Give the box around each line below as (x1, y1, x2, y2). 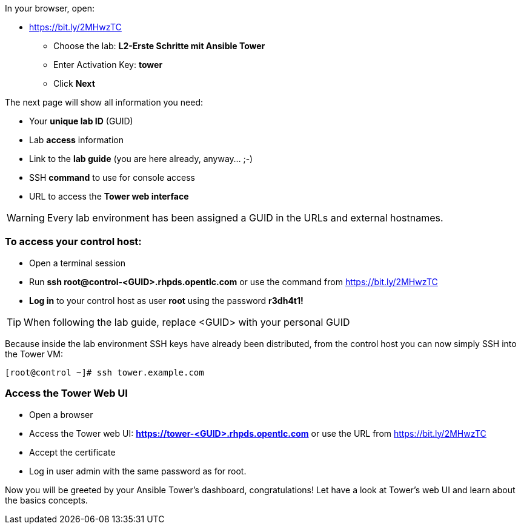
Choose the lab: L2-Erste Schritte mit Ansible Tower (53, 41, 265, 51)
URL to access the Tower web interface (29, 191, 189, 201)
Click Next (53, 78, 95, 89)
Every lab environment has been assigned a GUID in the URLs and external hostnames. (47, 212, 443, 224)
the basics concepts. (5, 494, 88, 505)
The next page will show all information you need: (5, 97, 203, 107)
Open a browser (29, 409, 93, 420)
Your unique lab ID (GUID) (29, 116, 133, 126)
